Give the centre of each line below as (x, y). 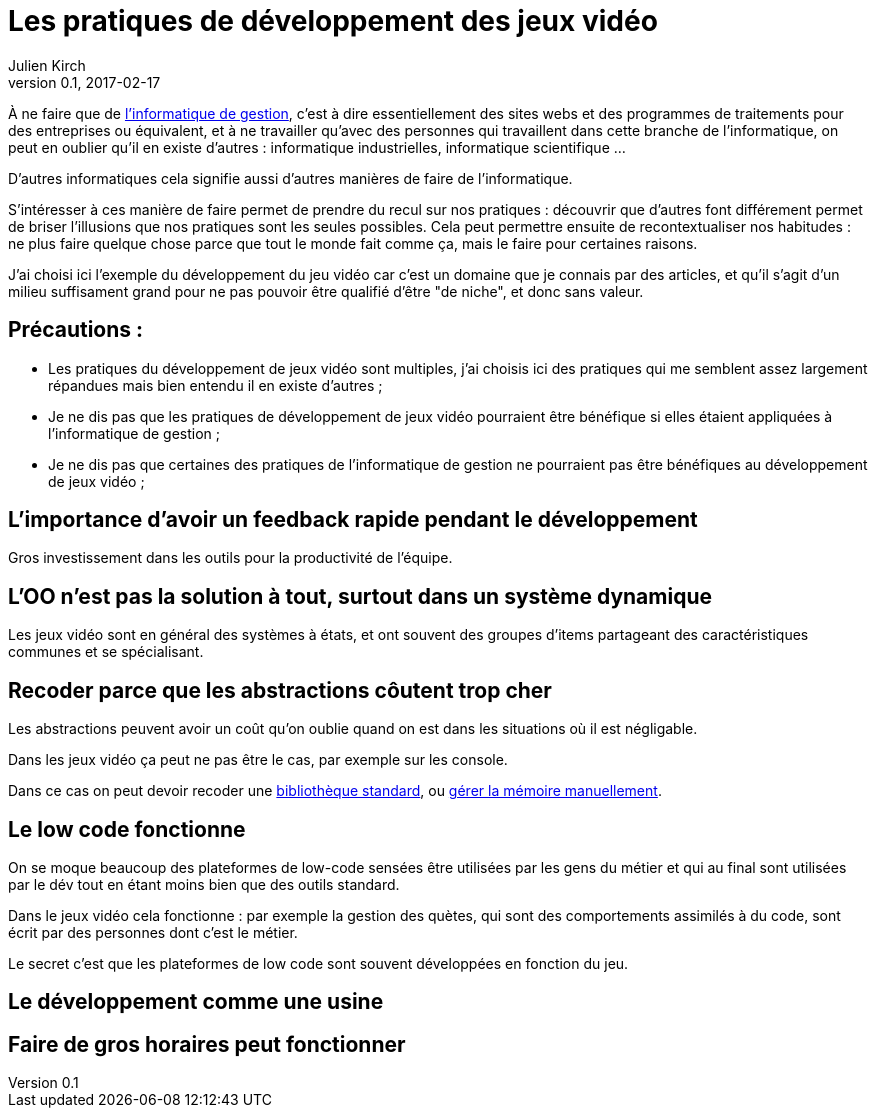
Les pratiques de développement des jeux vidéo (333, 21)
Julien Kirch (47, 65)
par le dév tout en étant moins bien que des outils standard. (204, 884)
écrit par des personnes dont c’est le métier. (153, 932)
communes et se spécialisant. (106, 652)
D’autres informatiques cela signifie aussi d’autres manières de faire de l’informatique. (290, 178)
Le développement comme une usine (196, 1002)
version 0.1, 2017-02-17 (84, 82)
